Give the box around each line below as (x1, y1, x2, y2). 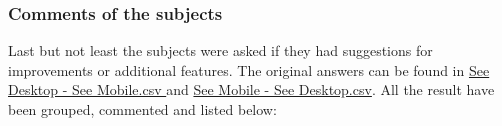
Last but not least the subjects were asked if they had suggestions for (8, 40, 433, 61)
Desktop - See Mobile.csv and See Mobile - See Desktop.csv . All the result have (8, 79, 495, 100)
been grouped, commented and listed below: (8, 99, 277, 119)
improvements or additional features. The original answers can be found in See (8, 59, 490, 80)
